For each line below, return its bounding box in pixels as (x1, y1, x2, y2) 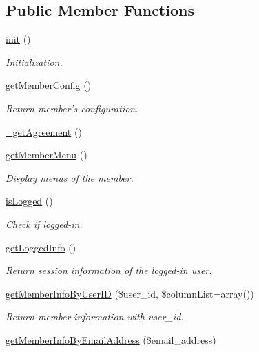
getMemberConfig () (6, 78, 92, 92)
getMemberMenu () (6, 147, 87, 162)
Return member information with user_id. (6, 309, 184, 324)
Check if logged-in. (6, 216, 83, 231)
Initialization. (6, 54, 63, 69)
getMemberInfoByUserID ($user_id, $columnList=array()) (6, 286, 254, 300)
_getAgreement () (6, 124, 82, 138)
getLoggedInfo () (6, 240, 76, 254)
